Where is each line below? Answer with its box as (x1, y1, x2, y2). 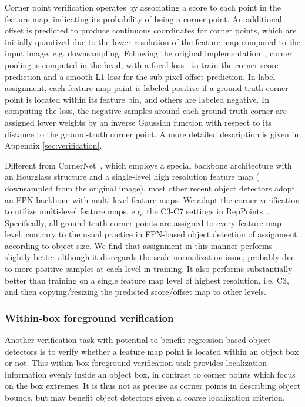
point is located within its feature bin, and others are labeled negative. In (5, 93, 269, 105)
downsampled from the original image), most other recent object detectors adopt (5, 181, 295, 194)
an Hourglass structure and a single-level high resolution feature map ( (5, 170, 260, 183)
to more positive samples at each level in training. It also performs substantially (5, 263, 293, 275)
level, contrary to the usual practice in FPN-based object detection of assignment (5, 228, 297, 240)
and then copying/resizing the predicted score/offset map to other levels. (5, 285, 266, 298)
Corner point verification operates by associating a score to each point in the (5, 1, 281, 13)
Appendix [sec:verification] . (5, 139, 102, 152)
